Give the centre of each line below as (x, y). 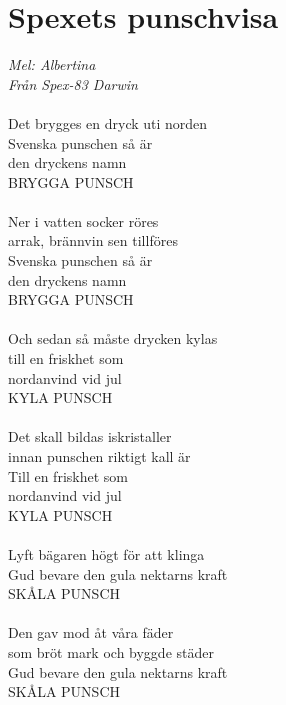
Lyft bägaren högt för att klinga (106, 553)
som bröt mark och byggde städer (111, 651)
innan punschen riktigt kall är (99, 456)
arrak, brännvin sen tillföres (93, 240)
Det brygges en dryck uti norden (108, 122)
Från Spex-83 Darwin (73, 83)
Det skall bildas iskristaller (90, 436)
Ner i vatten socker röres (83, 220)
